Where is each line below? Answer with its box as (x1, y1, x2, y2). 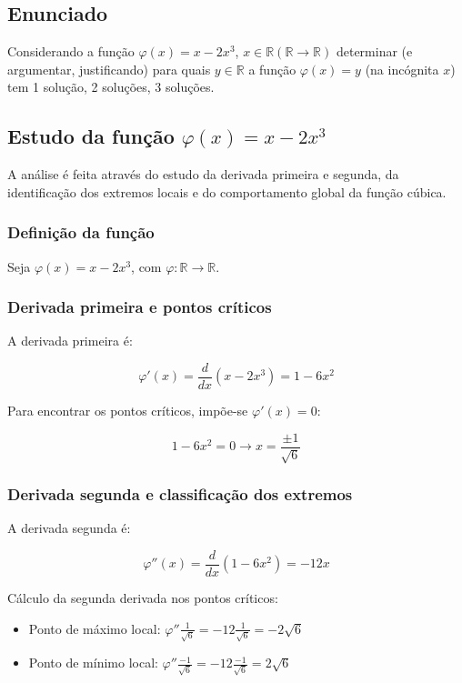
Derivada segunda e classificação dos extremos (7, 483, 353, 506)
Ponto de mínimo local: (28, 653, 158, 672)
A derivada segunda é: (7, 518, 131, 537)
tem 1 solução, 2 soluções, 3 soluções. (7, 77, 215, 96)
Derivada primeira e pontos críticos (7, 296, 272, 318)
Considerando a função (7, 42, 135, 61)
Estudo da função (7, 122, 175, 150)
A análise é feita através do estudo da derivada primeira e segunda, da (7, 165, 399, 184)
